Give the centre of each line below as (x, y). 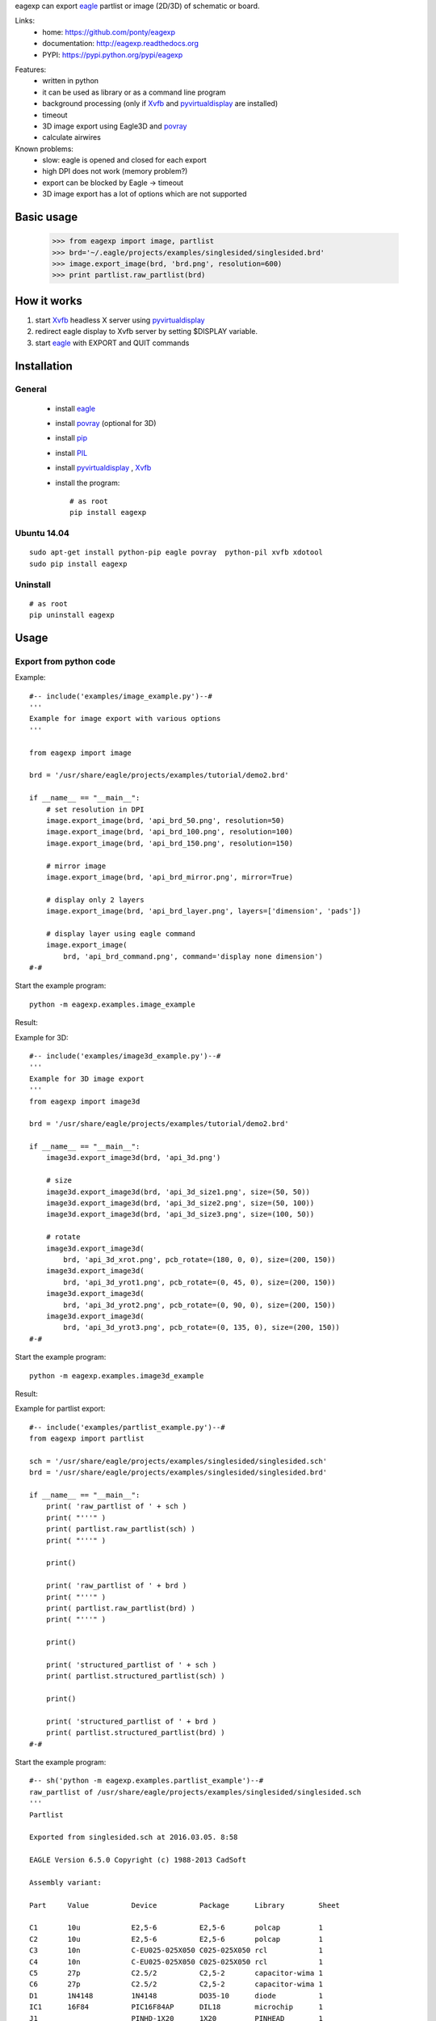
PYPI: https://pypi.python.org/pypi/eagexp (113, 55)
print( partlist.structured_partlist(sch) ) (135, 1676)
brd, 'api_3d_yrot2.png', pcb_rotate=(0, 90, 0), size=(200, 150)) (199, 1305)
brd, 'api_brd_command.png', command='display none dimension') (193, 956)
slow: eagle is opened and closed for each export (125, 160)
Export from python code (65, 661)
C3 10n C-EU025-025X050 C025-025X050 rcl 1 (176, 1951)
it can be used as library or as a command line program (134, 92)
